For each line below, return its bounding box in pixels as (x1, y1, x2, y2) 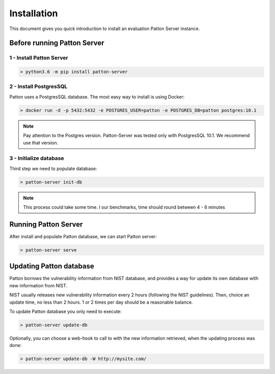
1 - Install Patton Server (9, 54, 68, 61)
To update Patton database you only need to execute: (9, 309, 122, 315)
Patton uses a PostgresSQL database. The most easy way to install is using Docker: (9, 93, 185, 99)
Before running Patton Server (9, 39, 104, 47)
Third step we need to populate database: (9, 165, 97, 171)
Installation (9, 8, 58, 19)
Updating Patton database (9, 262, 94, 270)
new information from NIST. (9, 282, 68, 288)
